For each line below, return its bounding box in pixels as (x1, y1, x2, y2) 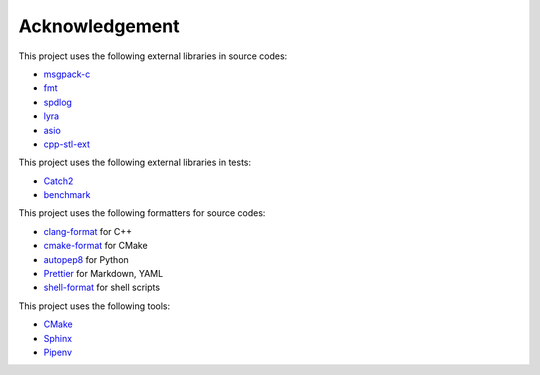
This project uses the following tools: (18, 300, 170, 312)
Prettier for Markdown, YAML (43, 268, 164, 280)
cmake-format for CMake (43, 240, 149, 252)
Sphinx (43, 332, 73, 344)
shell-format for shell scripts (43, 281, 160, 294)
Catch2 (43, 175, 74, 187)
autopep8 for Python (43, 253, 129, 265)
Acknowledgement (18, 15, 180, 37)
